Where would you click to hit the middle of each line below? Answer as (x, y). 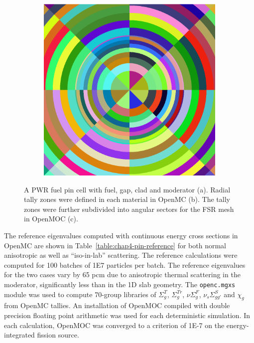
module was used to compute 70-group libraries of (80, 294)
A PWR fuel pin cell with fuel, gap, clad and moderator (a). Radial (127, 189)
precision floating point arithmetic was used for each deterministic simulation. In (127, 315)
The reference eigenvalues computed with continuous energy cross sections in (121, 235)
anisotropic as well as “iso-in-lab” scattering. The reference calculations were (121, 255)
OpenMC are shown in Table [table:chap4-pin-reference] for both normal (115, 245)
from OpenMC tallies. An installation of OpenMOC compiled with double (117, 305)
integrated (19, 335)
